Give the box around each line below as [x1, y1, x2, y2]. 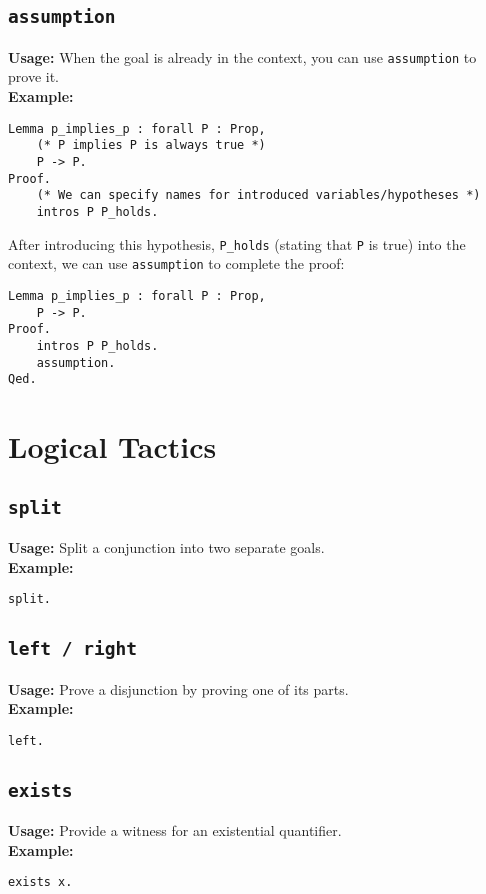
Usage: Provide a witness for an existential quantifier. [8, 820, 342, 841]
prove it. [8, 66, 59, 87]
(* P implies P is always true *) [36, 138, 266, 153]
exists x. [8, 875, 73, 890]
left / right [8, 638, 137, 660]
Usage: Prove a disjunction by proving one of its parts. [8, 678, 349, 699]
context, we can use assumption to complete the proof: [8, 253, 345, 274]
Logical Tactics [8, 426, 217, 466]
